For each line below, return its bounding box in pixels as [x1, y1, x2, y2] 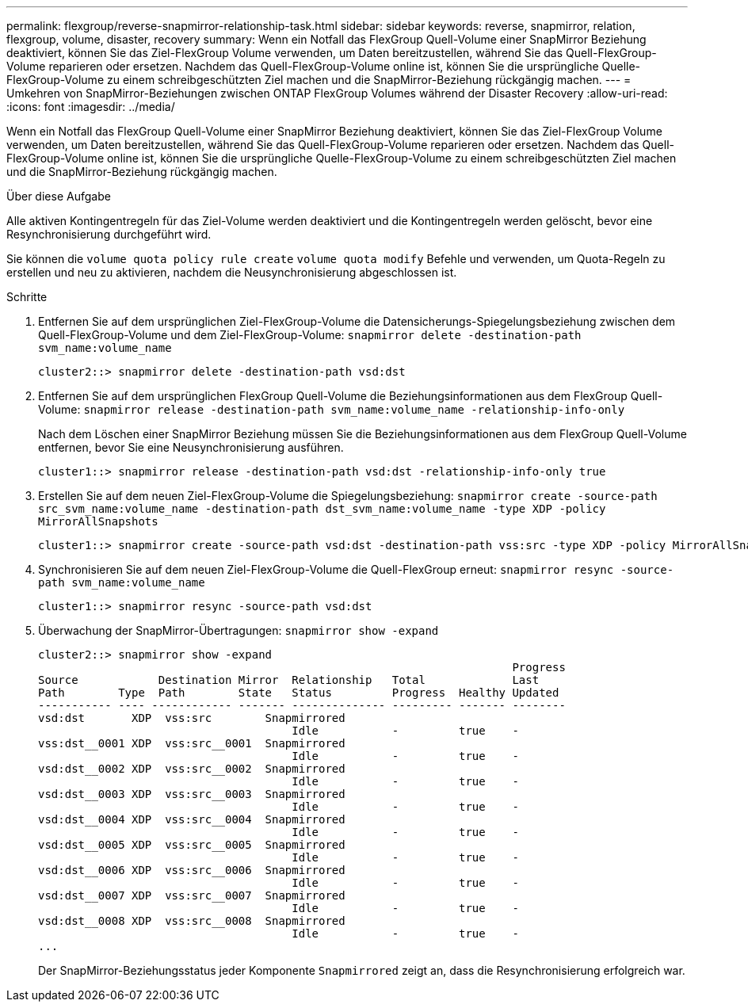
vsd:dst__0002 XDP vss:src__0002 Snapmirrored [38, 762, 345, 775]
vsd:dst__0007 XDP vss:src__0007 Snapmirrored [38, 889, 345, 902]
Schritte [6, 290, 48, 304]
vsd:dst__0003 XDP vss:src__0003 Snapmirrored [38, 788, 345, 800]
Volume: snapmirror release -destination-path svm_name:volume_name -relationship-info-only [38, 403, 625, 416]
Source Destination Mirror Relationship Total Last [38, 674, 540, 686]
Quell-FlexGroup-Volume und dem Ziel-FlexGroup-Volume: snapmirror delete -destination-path [38, 328, 582, 342]
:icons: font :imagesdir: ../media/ [6, 100, 175, 113]
